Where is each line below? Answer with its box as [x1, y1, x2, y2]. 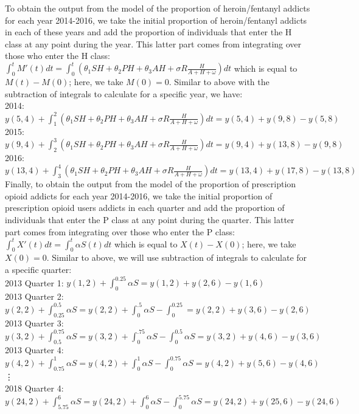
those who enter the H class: [5, 49, 110, 62]
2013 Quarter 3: [5, 316, 64, 329]
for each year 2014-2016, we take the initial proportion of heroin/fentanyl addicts [5, 13, 307, 26]
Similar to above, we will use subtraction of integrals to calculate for [52, 251, 307, 264]
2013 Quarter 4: [5, 343, 64, 356]
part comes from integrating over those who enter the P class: [5, 225, 235, 238]
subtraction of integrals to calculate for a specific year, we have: [5, 87, 243, 100]
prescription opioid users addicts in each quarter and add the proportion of [5, 201, 285, 214]
